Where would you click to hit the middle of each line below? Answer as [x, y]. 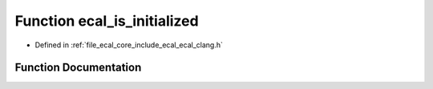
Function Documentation [78, 68]
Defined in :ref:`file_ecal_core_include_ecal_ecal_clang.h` [129, 45]
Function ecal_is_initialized [107, 21]
